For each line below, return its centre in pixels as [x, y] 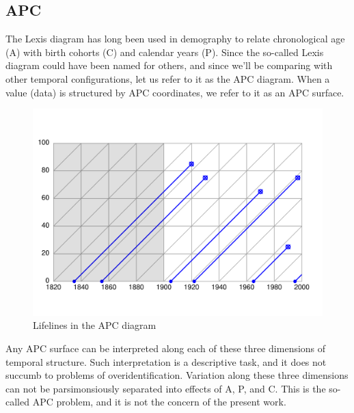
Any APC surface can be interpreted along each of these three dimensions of [166, 348]
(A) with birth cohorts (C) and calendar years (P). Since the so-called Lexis [165, 52]
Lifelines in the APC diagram [95, 325]
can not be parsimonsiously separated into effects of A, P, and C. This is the [166, 388]
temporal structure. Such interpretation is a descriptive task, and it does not [166, 361]
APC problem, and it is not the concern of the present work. [159, 402]
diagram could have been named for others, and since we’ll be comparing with [169, 65]
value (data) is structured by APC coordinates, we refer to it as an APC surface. [175, 92]
